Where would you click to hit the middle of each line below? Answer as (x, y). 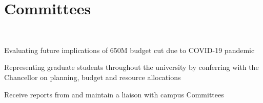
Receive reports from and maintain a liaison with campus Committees (114, 94)
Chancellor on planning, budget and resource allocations (93, 77)
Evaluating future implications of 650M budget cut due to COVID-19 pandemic (129, 50)
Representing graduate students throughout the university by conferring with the (131, 67)
